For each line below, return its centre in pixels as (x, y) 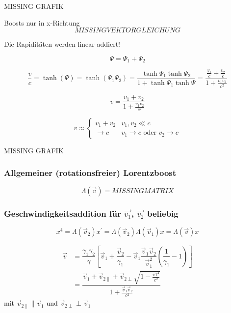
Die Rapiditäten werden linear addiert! (62, 44)
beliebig (163, 213)
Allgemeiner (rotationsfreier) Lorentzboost (90, 172)
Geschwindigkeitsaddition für (63, 213)
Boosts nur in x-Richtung (42, 22)
